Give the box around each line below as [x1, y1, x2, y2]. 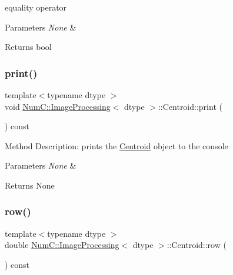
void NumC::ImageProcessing [5, 100, 111, 112]
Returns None [5, 179, 55, 191]
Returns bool [5, 41, 52, 53]
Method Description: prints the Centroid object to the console [5, 139, 228, 152]
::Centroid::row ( [167, 239, 227, 251]
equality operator [5, 1, 67, 13]
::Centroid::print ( [158, 100, 222, 112]
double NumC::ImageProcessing [5, 239, 119, 251]
